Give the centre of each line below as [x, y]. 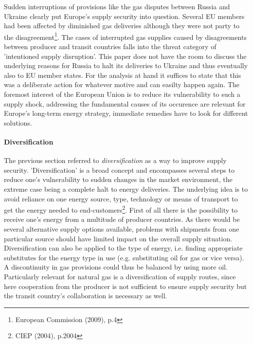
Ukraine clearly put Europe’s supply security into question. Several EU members [124, 16]
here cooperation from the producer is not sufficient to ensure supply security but [126, 286]
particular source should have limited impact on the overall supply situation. [118, 238]
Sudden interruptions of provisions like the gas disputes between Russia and [117, 6]
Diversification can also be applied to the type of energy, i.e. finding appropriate [123, 248]
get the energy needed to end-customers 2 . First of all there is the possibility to [121, 209]
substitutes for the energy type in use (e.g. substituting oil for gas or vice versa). [124, 257]
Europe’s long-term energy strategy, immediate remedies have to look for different [126, 113]
